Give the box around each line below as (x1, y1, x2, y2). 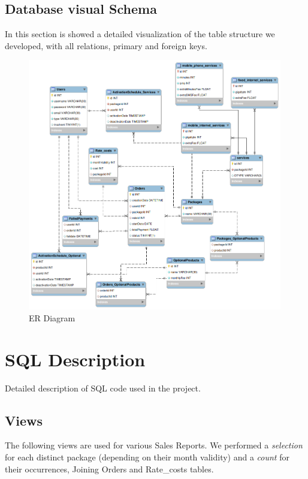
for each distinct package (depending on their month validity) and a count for (5, 451, 289, 463)
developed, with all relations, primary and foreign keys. (5, 39, 207, 52)
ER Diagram (29, 311, 76, 324)
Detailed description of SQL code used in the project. (5, 381, 201, 394)
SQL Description (5, 347, 146, 371)
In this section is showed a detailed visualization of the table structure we (5, 28, 275, 40)
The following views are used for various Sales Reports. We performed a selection (5, 439, 303, 451)
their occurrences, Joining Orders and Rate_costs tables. (5, 462, 214, 475)
